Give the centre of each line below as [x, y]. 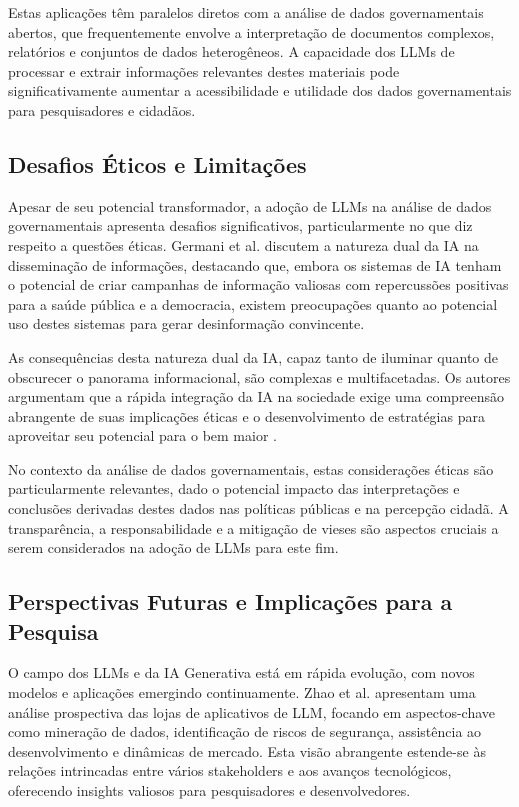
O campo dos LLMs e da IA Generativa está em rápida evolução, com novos [241, 672]
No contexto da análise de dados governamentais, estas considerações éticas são [251, 468]
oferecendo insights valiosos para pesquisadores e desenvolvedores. [209, 790]
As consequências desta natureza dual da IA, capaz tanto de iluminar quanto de [253, 356]
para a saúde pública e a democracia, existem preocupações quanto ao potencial [253, 303]
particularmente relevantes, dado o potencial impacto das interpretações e [234, 488]
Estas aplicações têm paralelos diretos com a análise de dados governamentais [246, 12]
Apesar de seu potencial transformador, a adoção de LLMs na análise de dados [250, 205]
